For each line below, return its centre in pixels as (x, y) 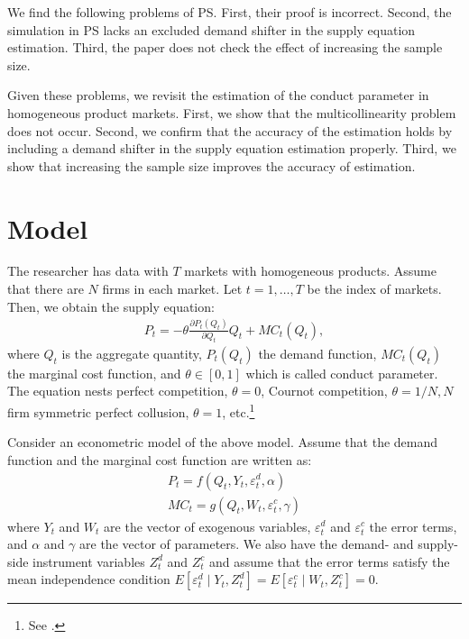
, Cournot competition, (324, 391)
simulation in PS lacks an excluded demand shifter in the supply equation (212, 29)
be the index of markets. (374, 289)
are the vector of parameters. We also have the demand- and (247, 544)
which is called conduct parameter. (342, 373)
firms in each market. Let (172, 289)
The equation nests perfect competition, (118, 391)
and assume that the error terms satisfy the (330, 561)
